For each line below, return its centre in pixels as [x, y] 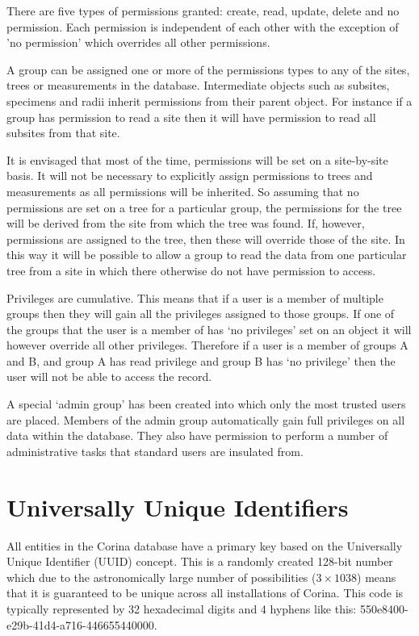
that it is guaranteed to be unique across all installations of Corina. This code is [205, 593]
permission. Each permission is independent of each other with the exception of [203, 26]
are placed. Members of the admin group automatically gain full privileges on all [206, 419]
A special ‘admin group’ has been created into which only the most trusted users [206, 404]
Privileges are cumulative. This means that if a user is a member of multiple [195, 297]
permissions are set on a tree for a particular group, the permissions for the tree [204, 207]
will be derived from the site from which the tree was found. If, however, [186, 223]
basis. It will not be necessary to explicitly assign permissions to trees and [190, 176]
